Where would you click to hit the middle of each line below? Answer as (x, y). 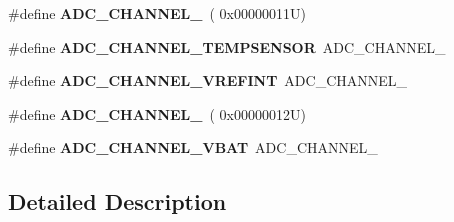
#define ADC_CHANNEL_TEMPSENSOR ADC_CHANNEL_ (227, 46)
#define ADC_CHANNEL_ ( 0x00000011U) (157, 13)
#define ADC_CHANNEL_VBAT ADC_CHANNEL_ (193, 147)
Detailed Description (117, 201)
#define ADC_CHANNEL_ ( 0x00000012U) (157, 113)
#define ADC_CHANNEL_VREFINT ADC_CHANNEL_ (208, 80)
